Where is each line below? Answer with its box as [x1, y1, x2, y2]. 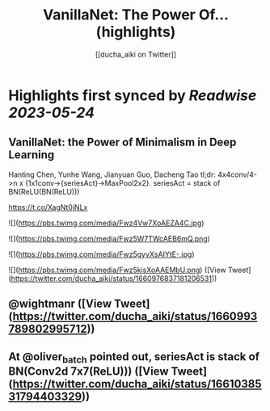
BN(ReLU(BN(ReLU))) [8, 187, 80, 196]
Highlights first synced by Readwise [8, 86, 257, 104]
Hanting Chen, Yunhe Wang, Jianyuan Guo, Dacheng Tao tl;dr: [8, 170, 216, 179]
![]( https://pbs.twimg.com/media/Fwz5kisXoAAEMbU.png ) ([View [8, 265, 226, 275]
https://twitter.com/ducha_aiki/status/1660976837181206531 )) [11, 273, 217, 283]
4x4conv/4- [217, 170, 257, 179]
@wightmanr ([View [8, 297, 112, 311]
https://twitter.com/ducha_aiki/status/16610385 [12, 377, 262, 391]
